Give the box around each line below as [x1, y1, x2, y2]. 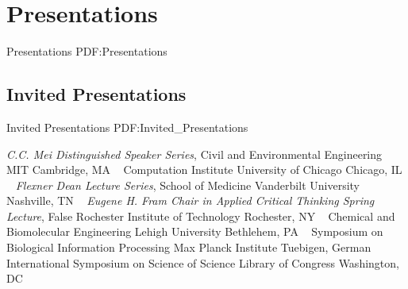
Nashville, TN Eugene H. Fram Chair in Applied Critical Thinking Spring [6, 192, 375, 209]
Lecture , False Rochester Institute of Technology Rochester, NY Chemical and [6, 207, 395, 224]
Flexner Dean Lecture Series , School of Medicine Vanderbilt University [15, 176, 360, 193]
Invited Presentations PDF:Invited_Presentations [6, 118, 248, 135]
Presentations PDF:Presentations [6, 43, 167, 60]
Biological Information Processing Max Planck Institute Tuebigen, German [6, 239, 371, 256]
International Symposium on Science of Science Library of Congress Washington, [6, 254, 399, 271]
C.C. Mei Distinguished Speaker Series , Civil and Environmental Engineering [6, 145, 383, 162]
